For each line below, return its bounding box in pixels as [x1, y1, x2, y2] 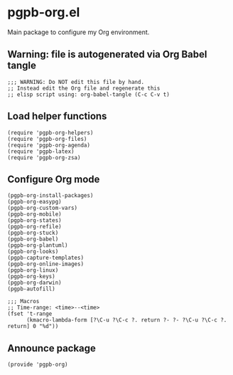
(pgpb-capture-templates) [7, 254, 84, 262]
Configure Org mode [7, 173, 100, 185]
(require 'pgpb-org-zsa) [7, 154, 81, 161]
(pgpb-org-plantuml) [7, 242, 69, 249]
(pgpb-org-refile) [7, 223, 62, 231]
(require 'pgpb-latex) [7, 147, 75, 155]
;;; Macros [7, 298, 40, 305]
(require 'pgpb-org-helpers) [7, 129, 94, 136]
